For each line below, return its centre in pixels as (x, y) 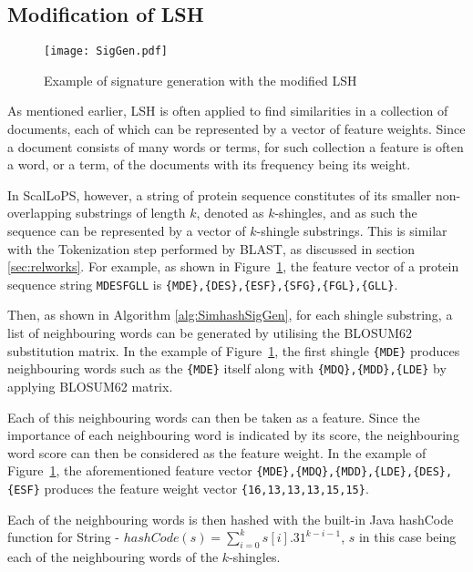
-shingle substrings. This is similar (352, 231)
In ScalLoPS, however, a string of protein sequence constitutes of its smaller (220, 194)
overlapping (40, 213)
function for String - (64, 537)
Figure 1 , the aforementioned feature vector (130, 470)
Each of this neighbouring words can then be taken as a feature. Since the (214, 417)
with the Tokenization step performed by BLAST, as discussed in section (211, 248)
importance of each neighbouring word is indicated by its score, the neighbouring (233, 435)
